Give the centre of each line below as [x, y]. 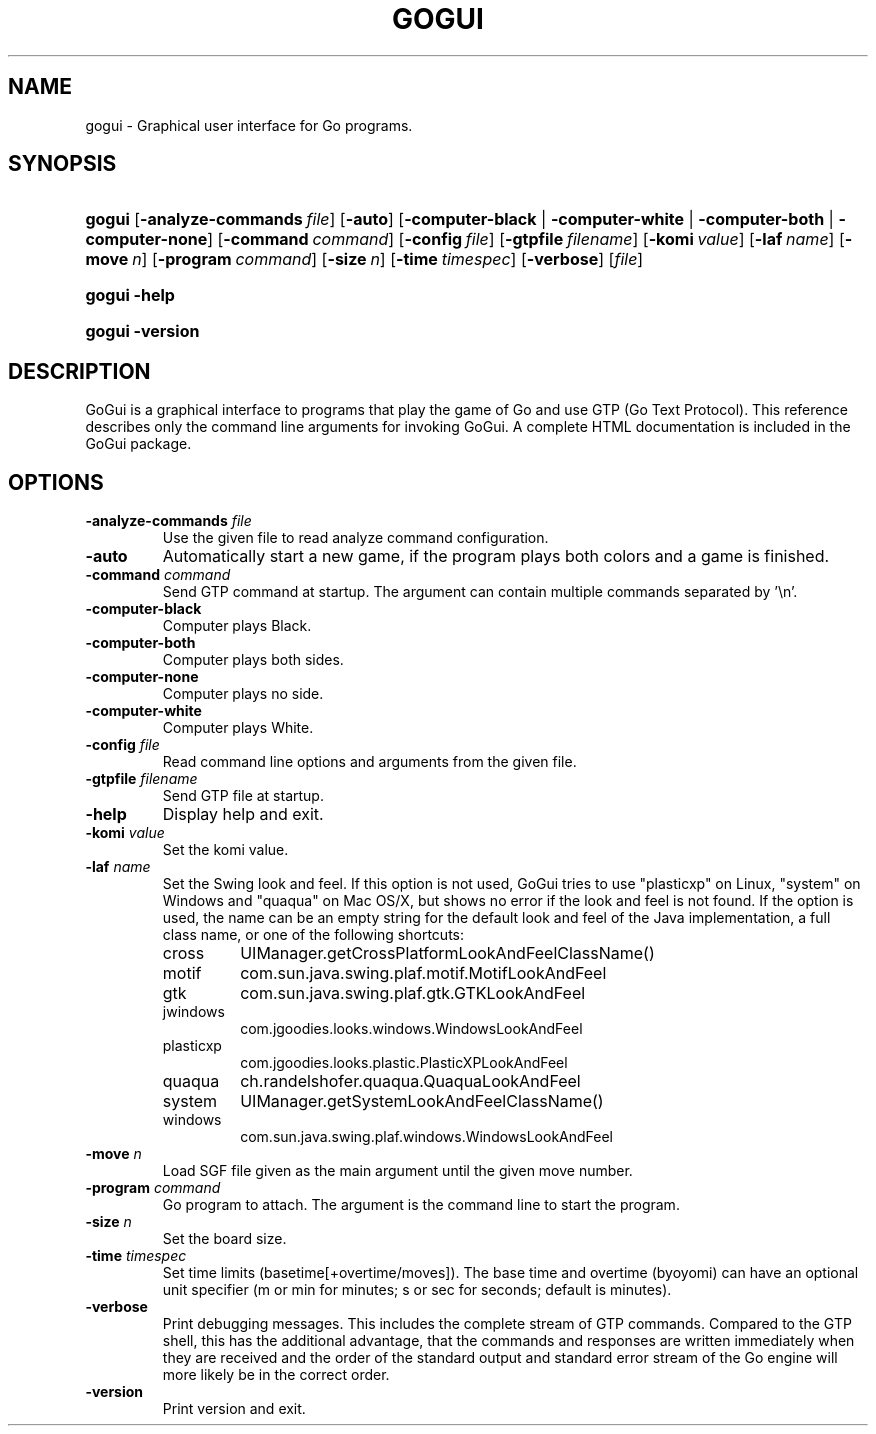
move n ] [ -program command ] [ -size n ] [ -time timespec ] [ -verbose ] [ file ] [364, 259]
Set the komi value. [225, 850]
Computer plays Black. [237, 626]
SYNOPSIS [62, 164]
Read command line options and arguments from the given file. [369, 762]
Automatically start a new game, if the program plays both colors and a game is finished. [496, 556]
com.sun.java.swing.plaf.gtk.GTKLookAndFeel [413, 993]
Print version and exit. [234, 1409]
